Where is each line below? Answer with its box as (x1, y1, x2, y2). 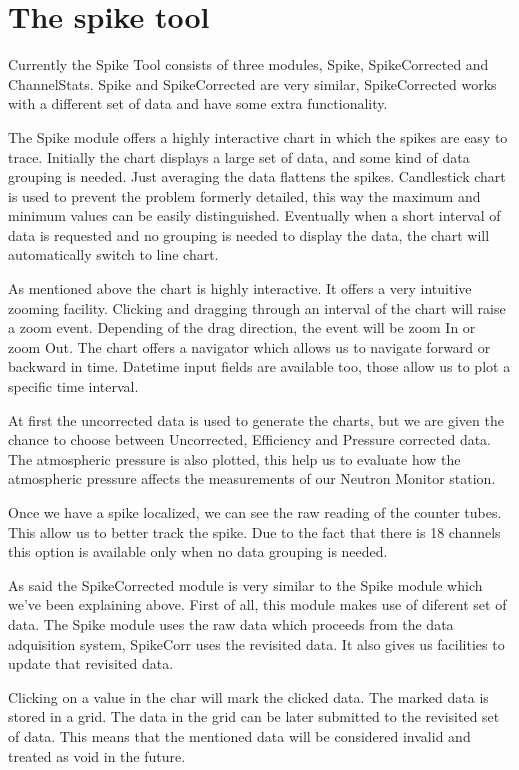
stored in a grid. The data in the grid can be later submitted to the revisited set (8, 706, 500, 727)
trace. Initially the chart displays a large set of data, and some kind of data (8, 146, 470, 167)
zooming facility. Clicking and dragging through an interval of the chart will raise (8, 297, 506, 318)
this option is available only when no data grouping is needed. (8, 541, 388, 562)
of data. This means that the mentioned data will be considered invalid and (8, 725, 471, 746)
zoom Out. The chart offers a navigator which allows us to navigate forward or (8, 336, 491, 357)
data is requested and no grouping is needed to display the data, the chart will (8, 224, 490, 245)
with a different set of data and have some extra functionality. (8, 93, 388, 114)
